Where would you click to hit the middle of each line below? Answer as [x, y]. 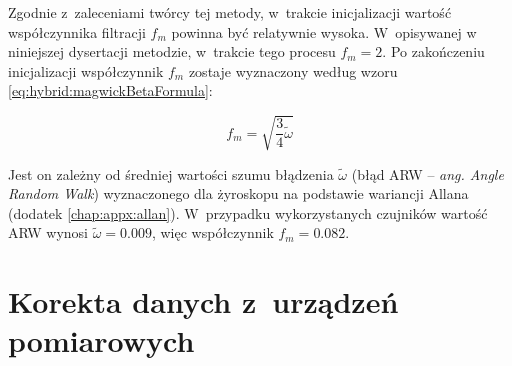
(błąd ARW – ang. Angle [427, 173]
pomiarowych [101, 340]
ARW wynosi [48, 232]
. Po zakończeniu [433, 51]
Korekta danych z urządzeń [203, 301]
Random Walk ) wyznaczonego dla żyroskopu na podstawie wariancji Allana [238, 193]
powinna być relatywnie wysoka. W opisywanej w [324, 31]
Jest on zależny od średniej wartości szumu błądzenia [171, 173]
